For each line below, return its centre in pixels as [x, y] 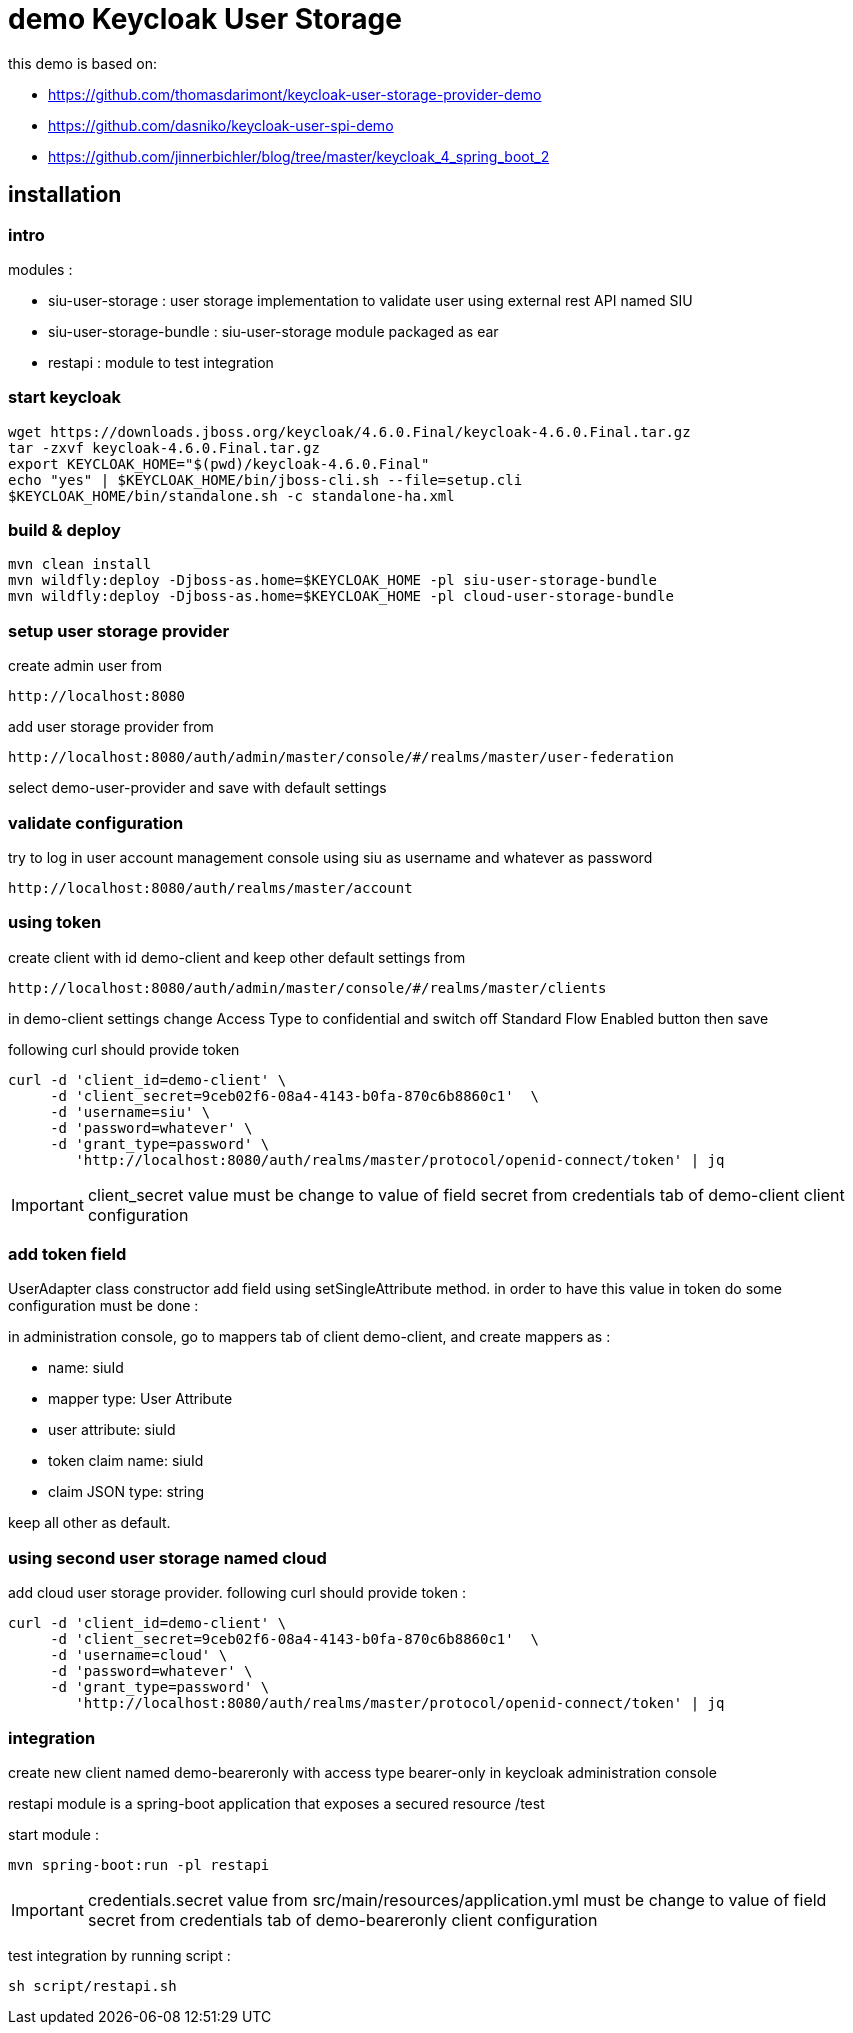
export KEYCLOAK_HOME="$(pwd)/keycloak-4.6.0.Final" [219, 463]
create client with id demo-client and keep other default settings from [237, 957]
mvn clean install [80, 564]
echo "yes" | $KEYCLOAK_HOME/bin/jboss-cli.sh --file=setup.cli [265, 479]
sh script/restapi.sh [92, 1985]
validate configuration [96, 822]
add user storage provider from [111, 727]
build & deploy [64, 530]
